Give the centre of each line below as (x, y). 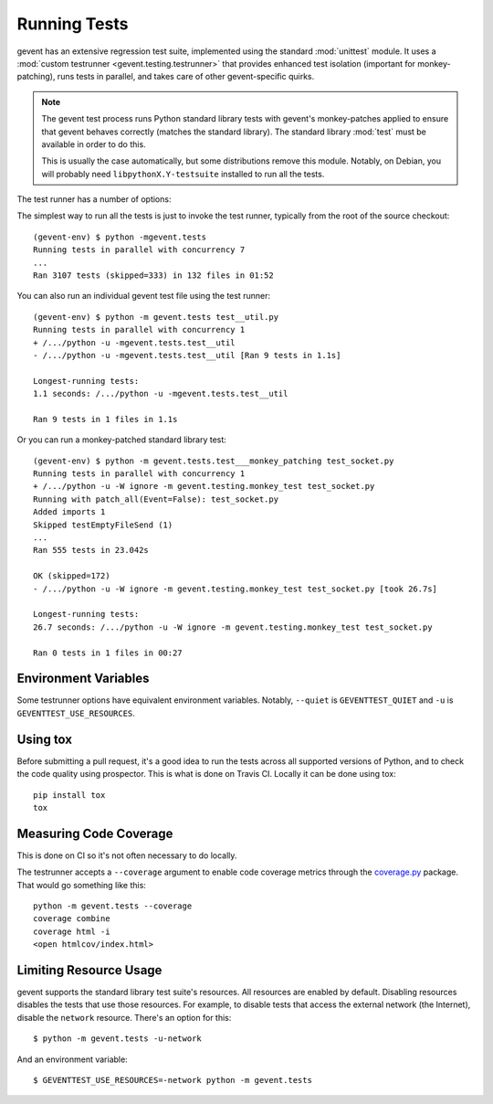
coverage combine (72, 919)
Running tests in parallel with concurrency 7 (139, 250)
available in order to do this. (94, 144)
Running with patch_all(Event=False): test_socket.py (156, 499)
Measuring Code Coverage (95, 833)
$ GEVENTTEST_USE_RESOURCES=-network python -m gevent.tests (173, 1080)
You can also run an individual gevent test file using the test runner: (144, 296)
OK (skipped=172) (72, 576)
